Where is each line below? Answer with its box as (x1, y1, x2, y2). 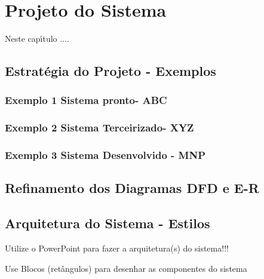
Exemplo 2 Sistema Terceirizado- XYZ (5, 120, 194, 135)
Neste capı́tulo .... (5, 32, 69, 45)
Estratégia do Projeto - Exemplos (5, 62, 216, 80)
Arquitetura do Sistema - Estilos (5, 214, 210, 232)
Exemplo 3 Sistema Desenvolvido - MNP (5, 148, 206, 163)
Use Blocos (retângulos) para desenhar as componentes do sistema (5, 262, 247, 274)
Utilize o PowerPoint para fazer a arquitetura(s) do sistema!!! (5, 242, 229, 255)
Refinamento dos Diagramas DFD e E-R (5, 179, 259, 197)
